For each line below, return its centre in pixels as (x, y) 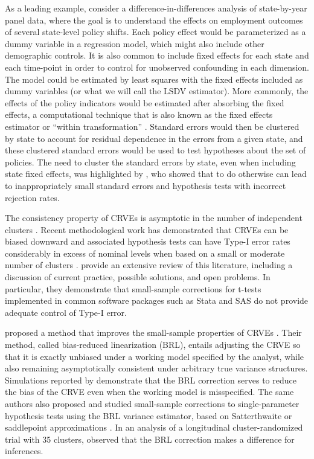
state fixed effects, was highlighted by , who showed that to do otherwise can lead (156, 174)
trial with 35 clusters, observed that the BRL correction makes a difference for (150, 439)
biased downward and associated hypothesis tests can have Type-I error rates (148, 241)
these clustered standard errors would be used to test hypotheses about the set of (155, 150)
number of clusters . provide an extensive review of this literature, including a (149, 265)
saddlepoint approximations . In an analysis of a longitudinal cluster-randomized (154, 427)
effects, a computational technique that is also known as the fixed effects (139, 114)
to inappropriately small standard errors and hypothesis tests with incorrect (146, 185)
